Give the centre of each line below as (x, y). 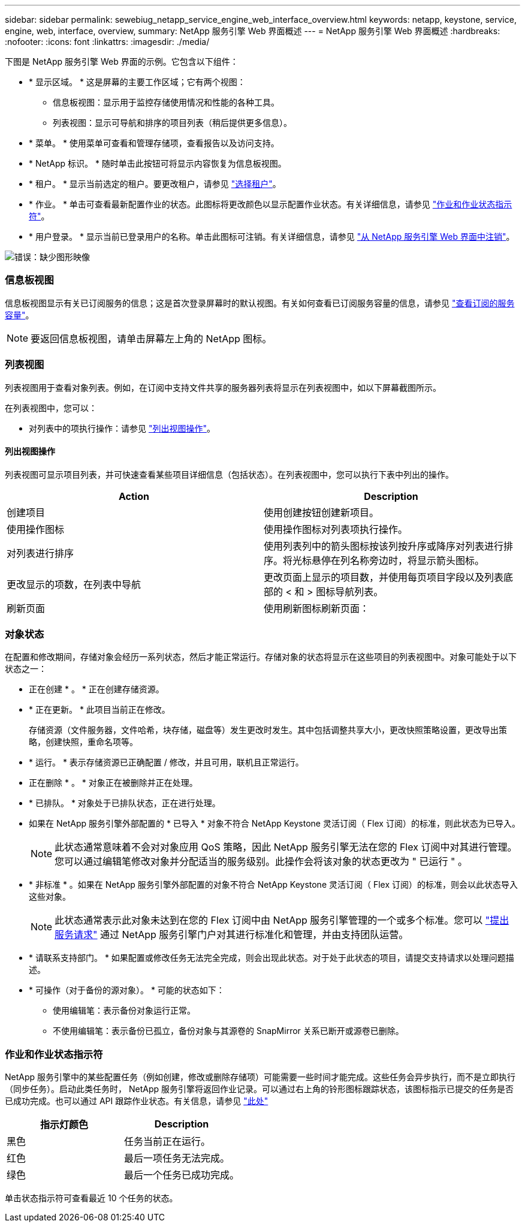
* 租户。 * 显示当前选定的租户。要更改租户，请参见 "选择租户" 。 (155, 184)
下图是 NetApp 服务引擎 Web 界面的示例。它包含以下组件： (122, 61)
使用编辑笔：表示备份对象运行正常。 (124, 1011)
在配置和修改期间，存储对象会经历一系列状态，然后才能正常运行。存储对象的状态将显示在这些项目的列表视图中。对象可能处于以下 (261, 657)
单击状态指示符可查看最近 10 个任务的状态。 (91, 1198)
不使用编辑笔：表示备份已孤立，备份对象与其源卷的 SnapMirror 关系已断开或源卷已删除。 (228, 1031)
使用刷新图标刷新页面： (317, 608)
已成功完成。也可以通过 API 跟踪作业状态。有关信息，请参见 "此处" (137, 1101)
